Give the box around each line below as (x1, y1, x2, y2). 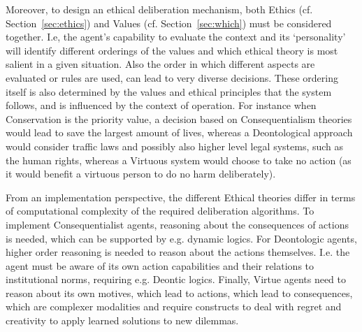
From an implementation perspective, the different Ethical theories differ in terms (6, 189, 356, 204)
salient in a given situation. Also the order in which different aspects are (6, 57, 315, 71)
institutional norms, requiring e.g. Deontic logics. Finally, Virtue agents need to (6, 272, 347, 287)
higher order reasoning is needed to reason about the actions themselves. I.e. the (6, 245, 350, 259)
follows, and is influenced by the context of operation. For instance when (6, 98, 317, 113)
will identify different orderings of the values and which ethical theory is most (6, 43, 338, 57)
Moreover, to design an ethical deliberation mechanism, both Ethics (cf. (6, 2, 313, 16)
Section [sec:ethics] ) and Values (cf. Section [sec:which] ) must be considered (6, 15, 332, 30)
